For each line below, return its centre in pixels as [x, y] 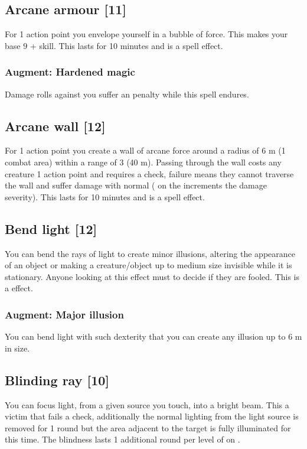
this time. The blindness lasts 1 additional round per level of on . [123, 439]
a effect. [19, 288]
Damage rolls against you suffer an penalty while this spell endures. [127, 94]
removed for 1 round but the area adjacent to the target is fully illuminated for [148, 427]
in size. [17, 348]
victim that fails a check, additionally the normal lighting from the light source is [152, 416]
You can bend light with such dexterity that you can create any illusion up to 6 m [153, 336]
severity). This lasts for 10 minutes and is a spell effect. [105, 196]
